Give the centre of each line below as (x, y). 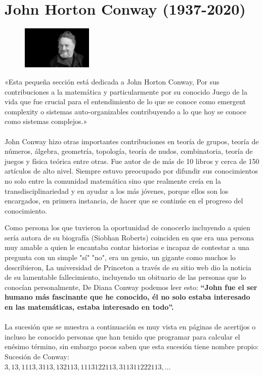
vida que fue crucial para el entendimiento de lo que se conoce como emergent (125, 101)
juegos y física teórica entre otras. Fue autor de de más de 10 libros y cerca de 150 (132, 161)
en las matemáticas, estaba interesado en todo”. (89, 307)
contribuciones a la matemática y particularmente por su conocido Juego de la (126, 91)
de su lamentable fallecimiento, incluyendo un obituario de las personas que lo (125, 277)
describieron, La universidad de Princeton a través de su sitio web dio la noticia (128, 267)
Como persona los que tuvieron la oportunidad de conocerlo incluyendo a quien (127, 227)
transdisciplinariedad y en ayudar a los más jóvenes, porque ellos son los (117, 191)
